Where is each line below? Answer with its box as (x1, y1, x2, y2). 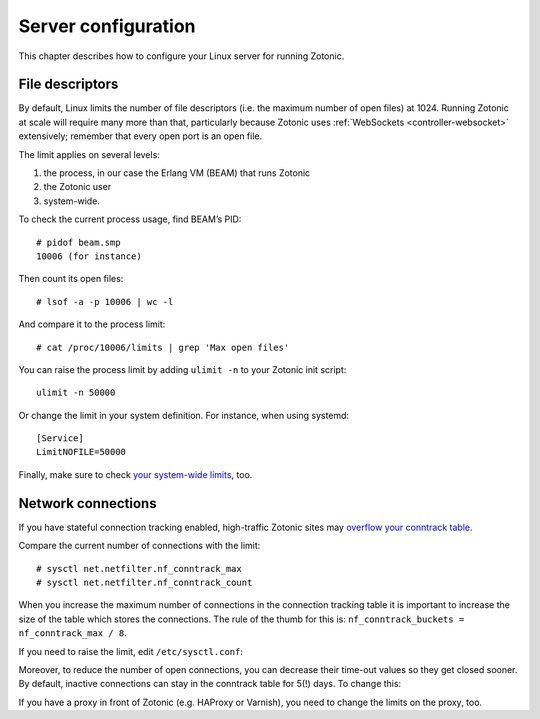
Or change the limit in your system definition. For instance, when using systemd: (18, 409, 350, 421)
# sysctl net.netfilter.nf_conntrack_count (36, 576, 253, 588)
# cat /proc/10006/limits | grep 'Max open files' (36, 341, 290, 353)
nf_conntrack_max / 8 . (18, 627, 127, 639)
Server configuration (18, 15, 196, 37)
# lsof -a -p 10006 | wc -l (36, 296, 174, 307)
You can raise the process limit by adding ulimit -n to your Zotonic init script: (18, 363, 347, 375)
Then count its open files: (18, 273, 124, 285)
